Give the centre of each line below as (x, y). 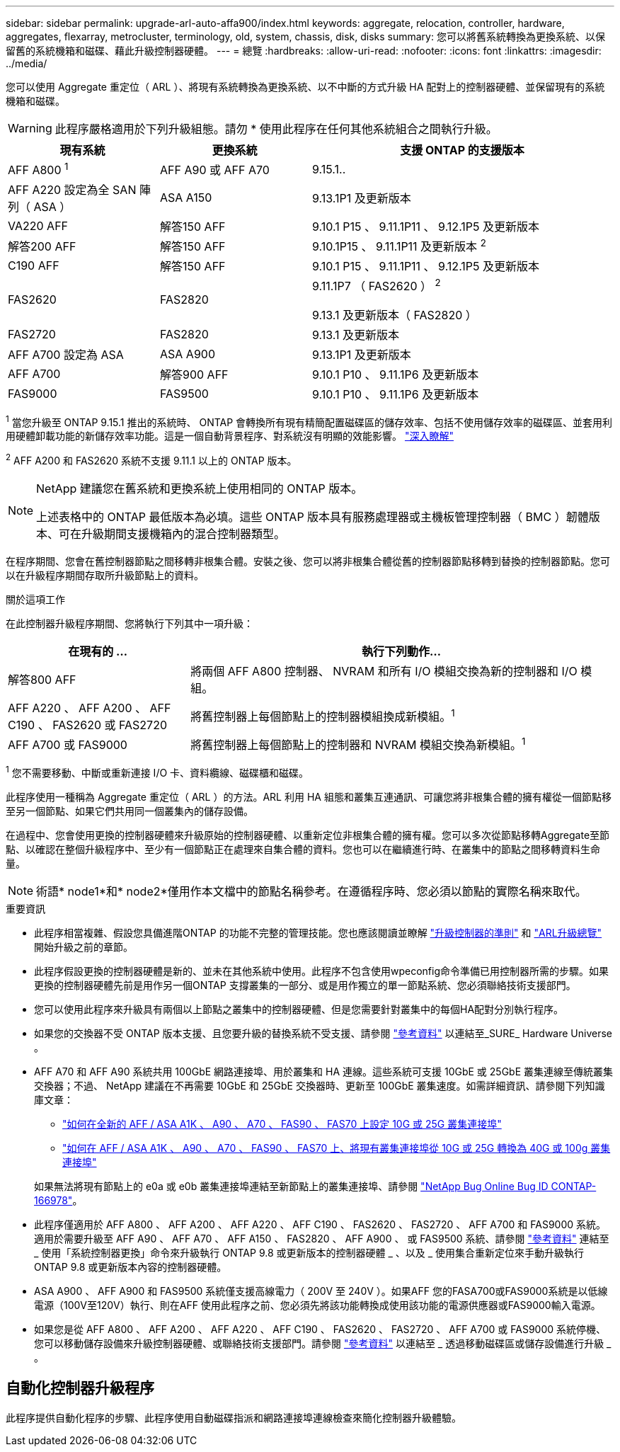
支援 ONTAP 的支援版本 (462, 150)
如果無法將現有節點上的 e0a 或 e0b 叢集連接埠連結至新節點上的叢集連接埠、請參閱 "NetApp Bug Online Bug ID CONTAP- (315, 1186)
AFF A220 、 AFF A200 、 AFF (90, 708)
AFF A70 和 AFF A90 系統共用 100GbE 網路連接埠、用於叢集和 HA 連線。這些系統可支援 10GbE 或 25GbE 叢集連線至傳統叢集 (324, 1071)
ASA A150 (186, 198)
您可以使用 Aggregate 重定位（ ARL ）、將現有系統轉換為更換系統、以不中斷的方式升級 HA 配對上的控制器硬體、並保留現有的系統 (305, 87)
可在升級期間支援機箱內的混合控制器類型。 (172, 533)
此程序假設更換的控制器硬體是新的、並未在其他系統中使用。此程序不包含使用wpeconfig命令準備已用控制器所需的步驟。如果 (322, 971)
